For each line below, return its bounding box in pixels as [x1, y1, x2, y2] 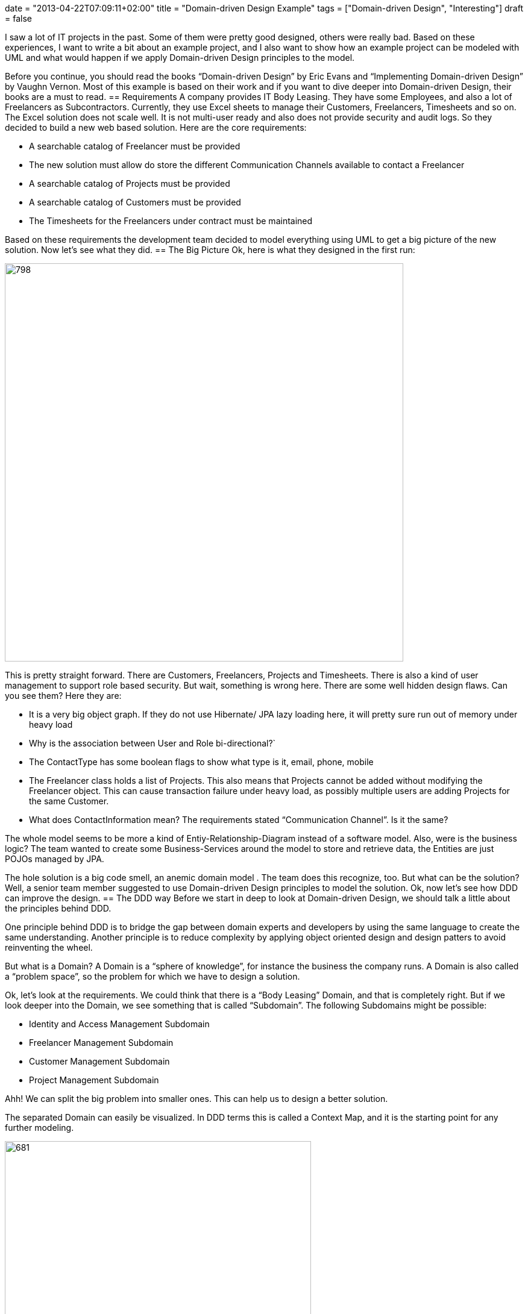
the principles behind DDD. [5, 903, 112, 913]
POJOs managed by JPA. [5, 854, 104, 864]
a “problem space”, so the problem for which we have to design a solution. [5, 971, 300, 981]
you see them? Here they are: [5, 690, 122, 701]
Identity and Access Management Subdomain [29, 1019, 210, 1029]
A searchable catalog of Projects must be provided [29, 178, 230, 189]
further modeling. [5, 1122, 74, 1133]
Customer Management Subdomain [29, 1056, 170, 1066]
